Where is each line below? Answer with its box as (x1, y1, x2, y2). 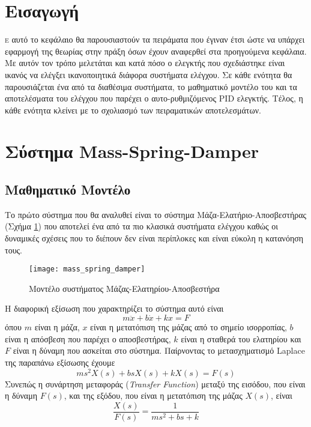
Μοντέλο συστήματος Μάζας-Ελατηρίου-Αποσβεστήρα (29, 282, 220, 294)
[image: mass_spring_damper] (29, 265, 145, 274)
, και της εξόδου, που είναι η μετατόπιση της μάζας (64, 389, 243, 402)
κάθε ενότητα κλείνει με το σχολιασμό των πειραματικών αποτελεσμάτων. (5, 103, 261, 116)
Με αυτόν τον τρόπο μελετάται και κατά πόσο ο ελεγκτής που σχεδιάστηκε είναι (5, 56, 285, 69)
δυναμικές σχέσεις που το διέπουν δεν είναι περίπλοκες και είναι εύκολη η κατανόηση (5, 232, 304, 244)
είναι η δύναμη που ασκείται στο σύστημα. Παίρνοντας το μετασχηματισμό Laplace (13, 344, 305, 357)
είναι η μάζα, (34, 321, 80, 333)
